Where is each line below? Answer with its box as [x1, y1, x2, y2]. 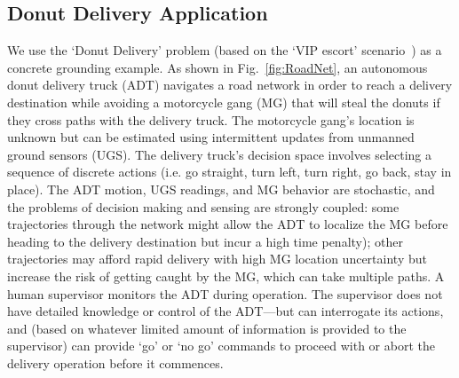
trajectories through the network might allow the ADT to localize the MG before [7, 215, 448, 233]
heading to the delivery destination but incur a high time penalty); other [7, 232, 403, 250]
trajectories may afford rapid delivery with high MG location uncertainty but [7, 249, 427, 268]
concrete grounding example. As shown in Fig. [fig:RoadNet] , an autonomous [7, 58, 428, 76]
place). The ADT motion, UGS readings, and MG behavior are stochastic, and [7, 179, 435, 198]
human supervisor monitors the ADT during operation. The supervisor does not [7, 284, 443, 303]
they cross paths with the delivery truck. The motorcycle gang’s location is [7, 110, 415, 129]
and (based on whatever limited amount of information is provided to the [7, 319, 407, 337]
